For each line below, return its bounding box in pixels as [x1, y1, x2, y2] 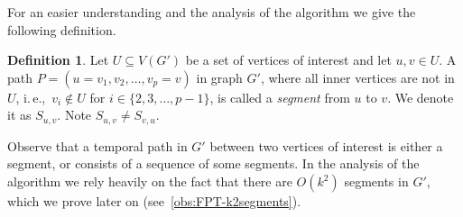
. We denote [387, 87, 454, 106]
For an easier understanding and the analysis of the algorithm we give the [7, 3, 416, 21]
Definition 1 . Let [7, 50, 109, 69]
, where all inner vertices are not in [260, 68, 455, 86]
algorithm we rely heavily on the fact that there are [7, 172, 292, 191]
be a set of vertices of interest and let [185, 50, 392, 69]
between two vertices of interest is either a [209, 136, 443, 155]
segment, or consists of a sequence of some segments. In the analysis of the [7, 154, 420, 173]
